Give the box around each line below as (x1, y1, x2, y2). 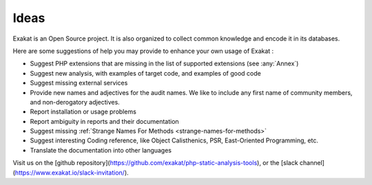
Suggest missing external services (30, 79, 128, 87)
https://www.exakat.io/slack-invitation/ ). (14, 168, 129, 177)
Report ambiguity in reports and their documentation (30, 117, 179, 125)
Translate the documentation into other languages (30, 146, 172, 154)
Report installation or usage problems (30, 107, 137, 116)
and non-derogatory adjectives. (30, 98, 120, 106)
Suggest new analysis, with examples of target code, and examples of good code (30, 69, 261, 77)
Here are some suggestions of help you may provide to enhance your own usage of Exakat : (12, 47, 274, 55)
